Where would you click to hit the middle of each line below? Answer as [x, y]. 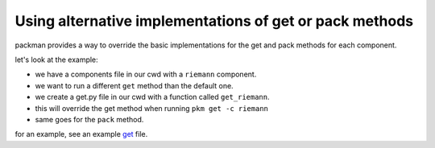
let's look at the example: [56, 60]
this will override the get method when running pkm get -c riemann [152, 108]
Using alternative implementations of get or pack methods [214, 21]
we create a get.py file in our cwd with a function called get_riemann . [152, 97]
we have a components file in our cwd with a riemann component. [146, 74]
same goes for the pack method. [89, 119]
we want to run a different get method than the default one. [134, 85]
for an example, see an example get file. [81, 134]
